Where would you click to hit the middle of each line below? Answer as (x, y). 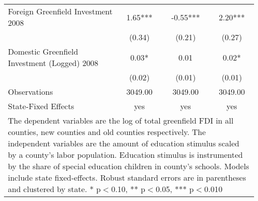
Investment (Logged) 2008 (53, 63)
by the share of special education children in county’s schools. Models (129, 166)
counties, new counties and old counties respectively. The (107, 132)
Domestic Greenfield (43, 51)
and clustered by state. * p (54, 189)
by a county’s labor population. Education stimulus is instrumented (126, 155)
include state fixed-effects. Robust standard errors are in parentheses (127, 177)
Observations (31, 92)
